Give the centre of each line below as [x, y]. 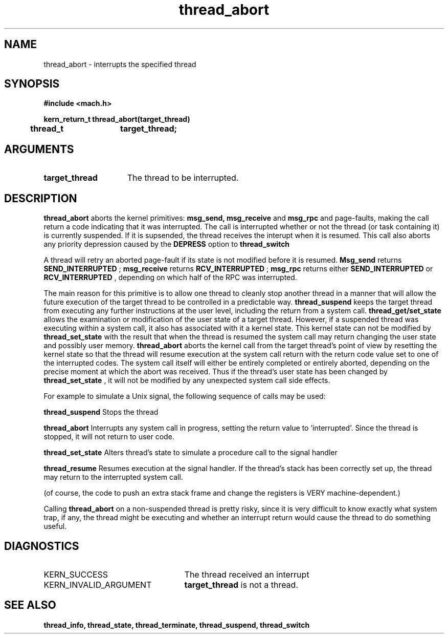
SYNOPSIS [32, 84]
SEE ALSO [30, 605]
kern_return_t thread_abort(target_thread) [117, 119]
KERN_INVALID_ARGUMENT [98, 584]
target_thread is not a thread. [241, 584]
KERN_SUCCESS [76, 574]
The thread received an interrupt [247, 574]
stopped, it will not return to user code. [109, 437]
